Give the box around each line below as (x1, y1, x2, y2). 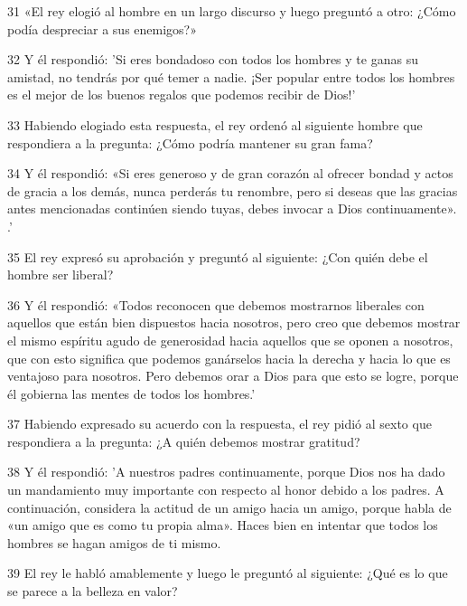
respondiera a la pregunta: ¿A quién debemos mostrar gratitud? (7, 431, 360, 450)
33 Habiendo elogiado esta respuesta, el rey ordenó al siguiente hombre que (7, 115, 423, 134)
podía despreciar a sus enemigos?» (7, 19, 197, 38)
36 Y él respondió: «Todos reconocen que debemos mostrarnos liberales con (7, 295, 425, 314)
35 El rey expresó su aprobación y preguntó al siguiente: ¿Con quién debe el (7, 247, 428, 266)
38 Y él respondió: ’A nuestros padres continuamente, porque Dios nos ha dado (7, 462, 445, 481)
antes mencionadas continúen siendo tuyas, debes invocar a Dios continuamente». (7, 199, 457, 218)
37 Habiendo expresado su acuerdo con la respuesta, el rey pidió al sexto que (7, 414, 432, 433)
